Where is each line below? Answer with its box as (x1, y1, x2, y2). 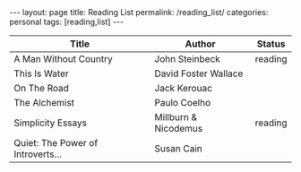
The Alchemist (13, 97, 74, 108)
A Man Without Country (13, 53, 114, 64)
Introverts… (13, 148, 63, 160)
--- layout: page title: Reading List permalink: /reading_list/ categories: (9, 7, 269, 17)
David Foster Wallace (154, 67, 244, 80)
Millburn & (154, 111, 197, 123)
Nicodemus (154, 123, 203, 134)
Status (256, 38, 286, 50)
